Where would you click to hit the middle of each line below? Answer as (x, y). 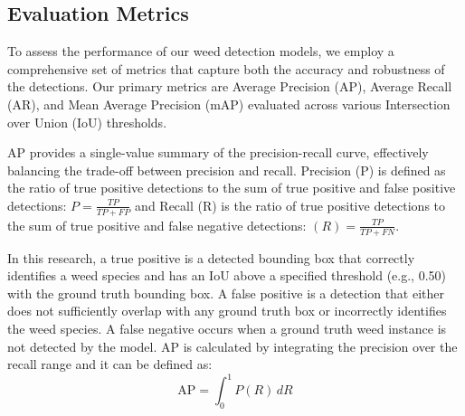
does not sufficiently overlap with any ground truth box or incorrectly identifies (227, 311)
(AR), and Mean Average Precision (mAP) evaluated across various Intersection (229, 104)
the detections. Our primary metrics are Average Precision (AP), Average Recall (230, 86)
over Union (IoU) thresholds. (87, 122)
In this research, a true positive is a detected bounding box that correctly (211, 257)
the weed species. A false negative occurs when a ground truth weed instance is (227, 328)
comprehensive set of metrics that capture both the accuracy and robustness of (226, 68)
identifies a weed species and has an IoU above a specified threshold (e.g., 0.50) (227, 275)
